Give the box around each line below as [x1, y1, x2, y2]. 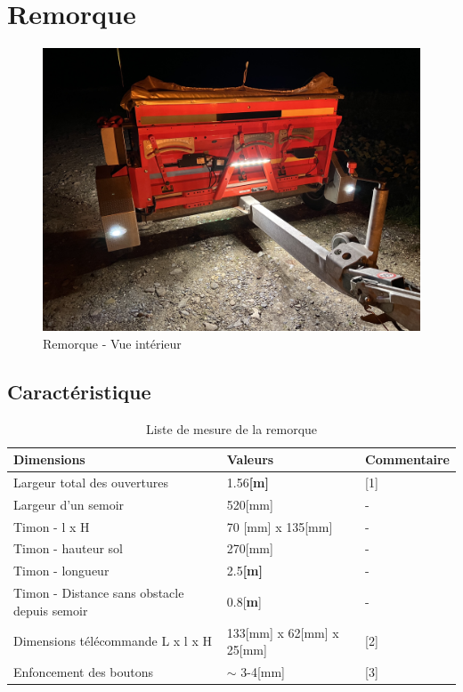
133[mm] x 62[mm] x [226, 623, 339, 641]
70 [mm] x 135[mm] [226, 517, 333, 535]
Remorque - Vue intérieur [43, 334, 182, 352]
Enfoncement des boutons [13, 663, 154, 681]
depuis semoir [13, 600, 88, 619]
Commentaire [365, 450, 450, 469]
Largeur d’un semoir [13, 495, 125, 513]
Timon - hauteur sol [13, 539, 124, 558]
